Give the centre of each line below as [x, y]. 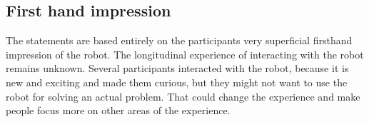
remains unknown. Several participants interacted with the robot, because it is [177, 68]
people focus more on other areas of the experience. [118, 110]
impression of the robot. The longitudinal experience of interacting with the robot [185, 54]
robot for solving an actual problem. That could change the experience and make [183, 96]
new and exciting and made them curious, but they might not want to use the [177, 82]
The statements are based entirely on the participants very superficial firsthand [179, 40]
